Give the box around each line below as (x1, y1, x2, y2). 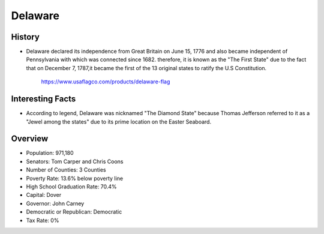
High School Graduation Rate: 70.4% (26, 183, 117, 190)
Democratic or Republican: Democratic (26, 208, 122, 215)
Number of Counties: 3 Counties (26, 166, 106, 173)
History (11, 32, 40, 42)
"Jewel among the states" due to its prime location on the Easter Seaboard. (26, 118, 212, 125)
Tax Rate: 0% (26, 217, 59, 224)
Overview (11, 134, 49, 144)
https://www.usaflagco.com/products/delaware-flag (41, 78, 170, 85)
